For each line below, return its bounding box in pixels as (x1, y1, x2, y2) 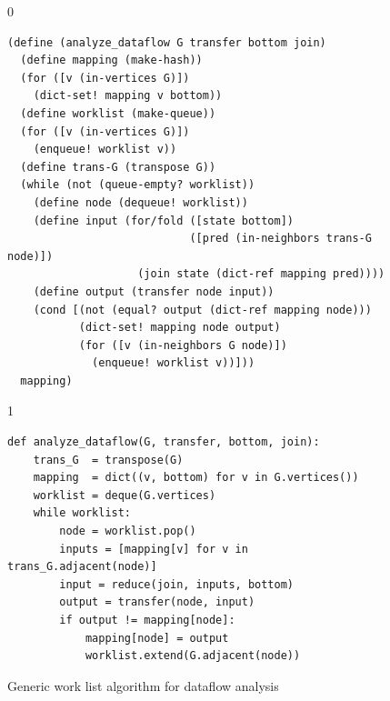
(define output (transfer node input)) (33, 285, 275, 298)
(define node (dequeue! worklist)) (33, 195, 248, 209)
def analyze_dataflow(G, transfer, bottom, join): (7, 436, 320, 449)
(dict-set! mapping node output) (78, 321, 281, 335)
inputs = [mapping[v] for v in (59, 542, 248, 556)
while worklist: (33, 506, 132, 520)
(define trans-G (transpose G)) (20, 160, 216, 174)
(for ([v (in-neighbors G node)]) (78, 338, 287, 352)
